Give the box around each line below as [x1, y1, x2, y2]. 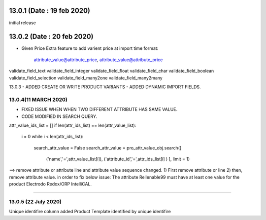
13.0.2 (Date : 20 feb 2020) [9, 33, 94, 41]
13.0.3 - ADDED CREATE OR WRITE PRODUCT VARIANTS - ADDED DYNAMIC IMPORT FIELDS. [9, 84, 201, 90]
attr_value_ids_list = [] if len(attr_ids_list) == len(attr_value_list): [9, 122, 136, 128]
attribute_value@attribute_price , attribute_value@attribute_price [33, 57, 163, 63]
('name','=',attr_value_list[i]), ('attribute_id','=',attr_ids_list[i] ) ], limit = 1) [46, 156, 190, 162]
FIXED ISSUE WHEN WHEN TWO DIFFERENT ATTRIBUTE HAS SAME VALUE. [21, 107, 178, 112]
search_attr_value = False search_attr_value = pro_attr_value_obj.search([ [33, 145, 182, 150]
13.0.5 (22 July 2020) [9, 198, 62, 205]
